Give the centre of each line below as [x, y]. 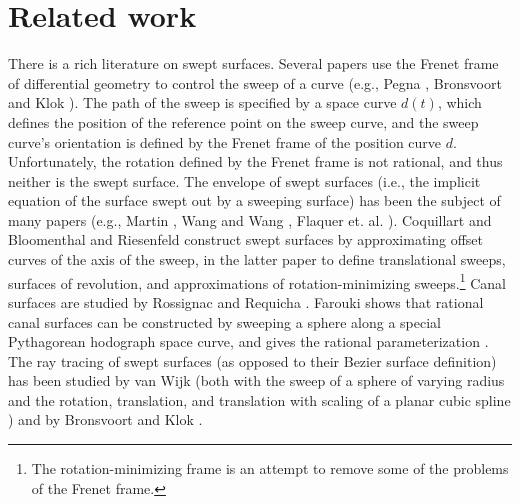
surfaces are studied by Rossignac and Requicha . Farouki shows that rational [246, 301]
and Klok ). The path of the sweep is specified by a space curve [202, 102]
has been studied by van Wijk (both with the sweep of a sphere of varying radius [256, 380]
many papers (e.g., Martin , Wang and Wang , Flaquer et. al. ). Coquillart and [250, 219]
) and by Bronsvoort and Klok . [105, 419]
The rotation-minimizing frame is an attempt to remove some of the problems [270, 468]
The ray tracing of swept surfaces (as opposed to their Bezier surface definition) [252, 360]
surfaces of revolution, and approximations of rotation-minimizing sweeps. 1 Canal [257, 281]
